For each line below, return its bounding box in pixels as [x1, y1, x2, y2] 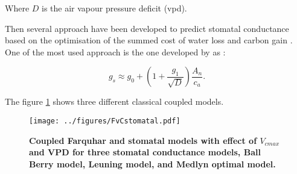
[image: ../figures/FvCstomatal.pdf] [29, 116, 180, 125]
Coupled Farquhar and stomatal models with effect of [29, 134, 257, 146]
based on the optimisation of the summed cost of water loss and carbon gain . [5, 34, 293, 46]
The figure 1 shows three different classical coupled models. [5, 95, 224, 108]
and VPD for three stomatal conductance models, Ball [29, 146, 261, 158]
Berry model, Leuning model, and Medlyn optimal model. [29, 157, 276, 170]
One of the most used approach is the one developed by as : [5, 45, 226, 58]
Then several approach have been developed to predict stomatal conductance [5, 22, 289, 34]
